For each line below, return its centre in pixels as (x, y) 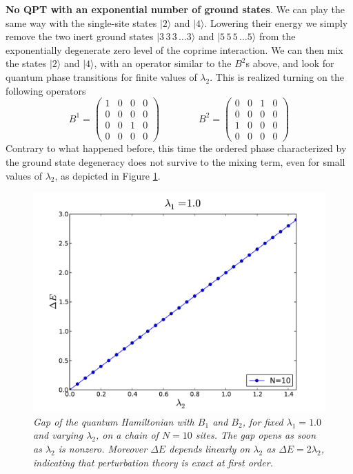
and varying (58, 435)
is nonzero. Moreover (103, 448)
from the (277, 36)
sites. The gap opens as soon (256, 435)
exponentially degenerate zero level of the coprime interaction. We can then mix (174, 49)
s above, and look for (290, 63)
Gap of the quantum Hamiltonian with (114, 421)
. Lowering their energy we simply (276, 22)
